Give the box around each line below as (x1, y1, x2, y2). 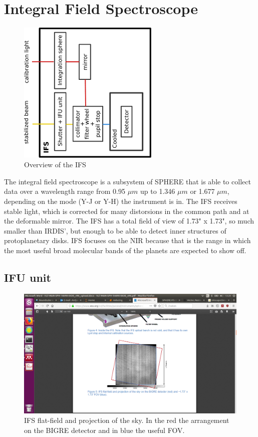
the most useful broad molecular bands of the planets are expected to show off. (4, 245, 246, 255)
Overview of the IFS (24, 159, 86, 170)
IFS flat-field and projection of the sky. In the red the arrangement (24, 415, 229, 425)
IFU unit (4, 269, 51, 285)
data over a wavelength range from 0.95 (4, 186, 125, 196)
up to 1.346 (140, 186, 175, 196)
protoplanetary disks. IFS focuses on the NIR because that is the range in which (4, 235, 251, 246)
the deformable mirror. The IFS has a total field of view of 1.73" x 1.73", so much (4, 215, 254, 226)
